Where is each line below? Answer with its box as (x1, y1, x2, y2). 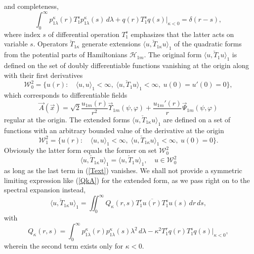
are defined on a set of (163, 114, 231, 124)
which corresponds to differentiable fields (4, 90, 127, 100)
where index (4, 29, 41, 39)
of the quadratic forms (174, 38, 242, 49)
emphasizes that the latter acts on (130, 29, 234, 39)
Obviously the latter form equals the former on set (4, 145, 157, 155)
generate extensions (82, 38, 141, 49)
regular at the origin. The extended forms (4, 114, 130, 124)
